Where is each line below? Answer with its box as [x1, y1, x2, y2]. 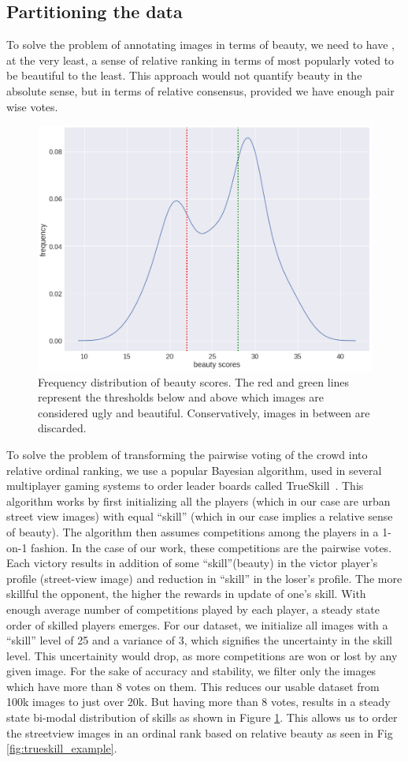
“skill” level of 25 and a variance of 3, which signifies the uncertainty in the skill [6, 632, 392, 648]
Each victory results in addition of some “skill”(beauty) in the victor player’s [6, 555, 378, 571]
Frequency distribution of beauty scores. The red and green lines [38, 373, 350, 390]
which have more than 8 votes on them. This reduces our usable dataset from [6, 678, 380, 694]
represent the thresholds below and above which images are [38, 389, 324, 405]
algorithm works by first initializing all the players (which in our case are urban [6, 492, 391, 509]
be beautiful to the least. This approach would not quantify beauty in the [6, 67, 362, 84]
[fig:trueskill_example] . [6, 740, 117, 756]
